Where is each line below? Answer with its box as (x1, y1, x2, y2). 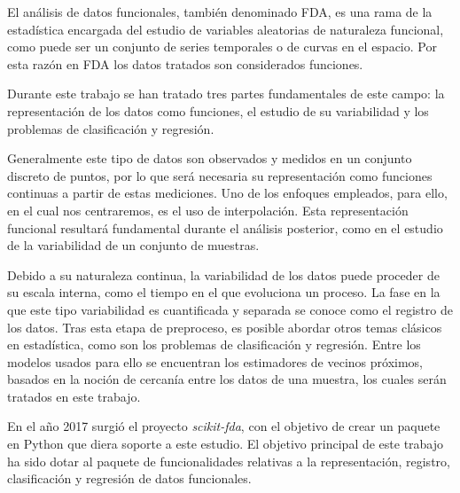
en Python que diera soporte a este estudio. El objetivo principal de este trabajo (7, 434, 444, 453)
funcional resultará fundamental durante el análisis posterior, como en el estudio (7, 218, 443, 237)
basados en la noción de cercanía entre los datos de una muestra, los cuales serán (7, 370, 447, 388)
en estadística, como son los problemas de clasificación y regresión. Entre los (7, 335, 421, 354)
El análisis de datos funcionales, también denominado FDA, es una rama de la (7, 3, 433, 20)
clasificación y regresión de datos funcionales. (7, 469, 252, 488)
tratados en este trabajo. (7, 387, 141, 405)
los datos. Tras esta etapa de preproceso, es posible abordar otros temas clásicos (7, 317, 442, 336)
